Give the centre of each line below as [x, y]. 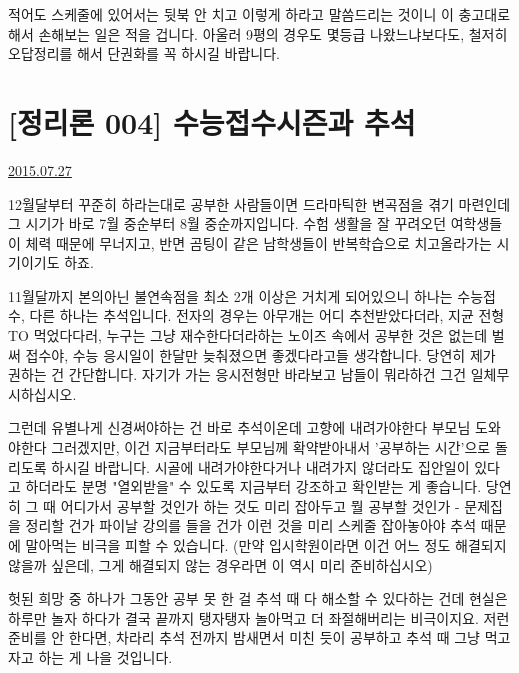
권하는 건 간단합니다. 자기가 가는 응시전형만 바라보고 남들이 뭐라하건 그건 [237, 374]
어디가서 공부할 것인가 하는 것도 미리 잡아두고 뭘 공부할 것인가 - [260, 505]
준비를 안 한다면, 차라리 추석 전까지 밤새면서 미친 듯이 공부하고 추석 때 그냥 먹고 [259, 637]
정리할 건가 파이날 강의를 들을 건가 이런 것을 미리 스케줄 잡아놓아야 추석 [251, 525]
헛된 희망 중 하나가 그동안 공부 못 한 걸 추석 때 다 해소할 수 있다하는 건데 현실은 [258, 598]
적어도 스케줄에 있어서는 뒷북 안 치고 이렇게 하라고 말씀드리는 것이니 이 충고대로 [259, 14]
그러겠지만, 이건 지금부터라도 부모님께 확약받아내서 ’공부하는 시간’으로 [271, 447]
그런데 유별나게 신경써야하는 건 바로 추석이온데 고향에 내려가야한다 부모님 [239, 427]
